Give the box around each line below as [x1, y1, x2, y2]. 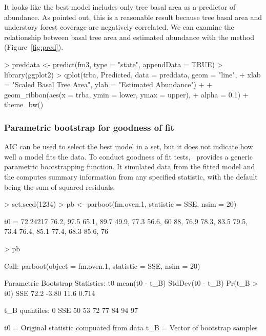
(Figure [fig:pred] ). [4, 42, 64, 52]
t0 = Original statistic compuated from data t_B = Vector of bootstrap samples [4, 322, 258, 332]
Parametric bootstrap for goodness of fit [4, 121, 174, 133]
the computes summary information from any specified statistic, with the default [4, 171, 258, 182]
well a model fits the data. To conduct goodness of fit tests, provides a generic [4, 151, 253, 162]
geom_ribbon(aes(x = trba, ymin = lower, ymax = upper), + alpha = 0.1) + [4, 89, 249, 100]
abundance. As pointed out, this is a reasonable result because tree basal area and [4, 11, 262, 22]
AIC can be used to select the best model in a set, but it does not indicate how [4, 141, 253, 152]
